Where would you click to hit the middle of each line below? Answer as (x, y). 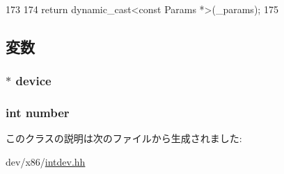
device (33, 81)
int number (38, 113)
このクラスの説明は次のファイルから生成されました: (124, 138)
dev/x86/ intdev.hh (46, 162)
